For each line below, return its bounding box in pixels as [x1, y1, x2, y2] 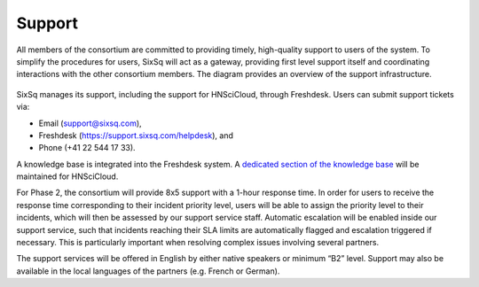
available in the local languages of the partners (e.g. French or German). [16, 266, 280, 276]
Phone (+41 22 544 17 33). [38, 143, 137, 153]
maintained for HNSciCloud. [16, 171, 119, 182]
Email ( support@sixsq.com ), [38, 118, 142, 128]
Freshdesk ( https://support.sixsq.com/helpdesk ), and [38, 129, 234, 141]
